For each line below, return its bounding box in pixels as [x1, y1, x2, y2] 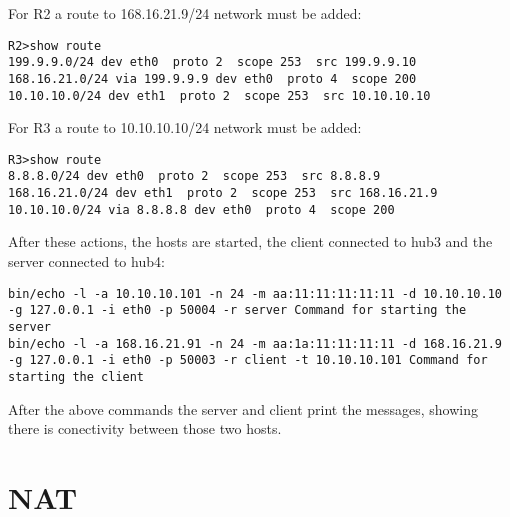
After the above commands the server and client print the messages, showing [8, 398, 478, 419]
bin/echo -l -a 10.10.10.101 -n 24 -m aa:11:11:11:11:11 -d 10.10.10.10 [8, 286, 502, 301]
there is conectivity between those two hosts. [8, 418, 282, 439]
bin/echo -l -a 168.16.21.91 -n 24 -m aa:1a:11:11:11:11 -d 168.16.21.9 [8, 336, 502, 351]
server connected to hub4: [8, 251, 165, 272]
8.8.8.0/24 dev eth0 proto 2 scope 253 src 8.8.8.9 [8, 169, 381, 184]
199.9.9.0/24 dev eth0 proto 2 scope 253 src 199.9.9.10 [8, 55, 417, 70]
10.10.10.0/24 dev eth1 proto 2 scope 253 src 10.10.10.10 [8, 88, 431, 103]
